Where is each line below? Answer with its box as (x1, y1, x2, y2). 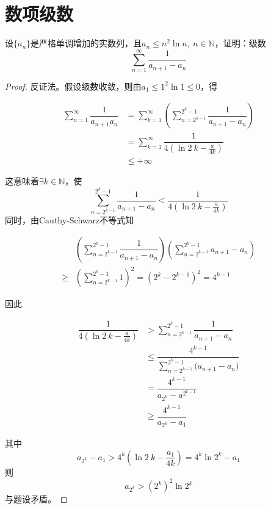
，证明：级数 (214, 37, 266, 49)
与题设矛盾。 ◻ (5, 493, 68, 505)
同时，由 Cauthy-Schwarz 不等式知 (5, 214, 134, 226)
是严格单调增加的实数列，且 (31, 37, 142, 49)
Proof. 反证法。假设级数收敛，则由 (5, 79, 142, 92)
